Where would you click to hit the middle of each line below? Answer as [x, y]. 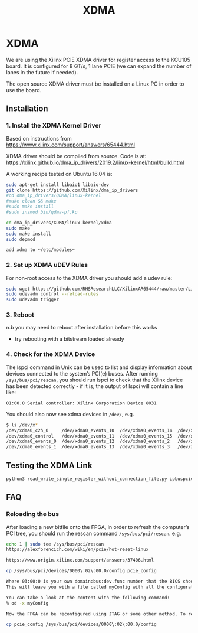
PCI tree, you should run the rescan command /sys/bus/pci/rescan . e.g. [94, 533]
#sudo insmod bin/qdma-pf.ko [42, 212]
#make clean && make [32, 201]
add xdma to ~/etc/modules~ [41, 250]
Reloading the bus [33, 514]
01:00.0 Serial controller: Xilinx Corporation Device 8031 [82, 403]
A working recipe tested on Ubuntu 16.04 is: [60, 174]
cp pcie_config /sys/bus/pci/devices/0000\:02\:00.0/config [82, 624]
